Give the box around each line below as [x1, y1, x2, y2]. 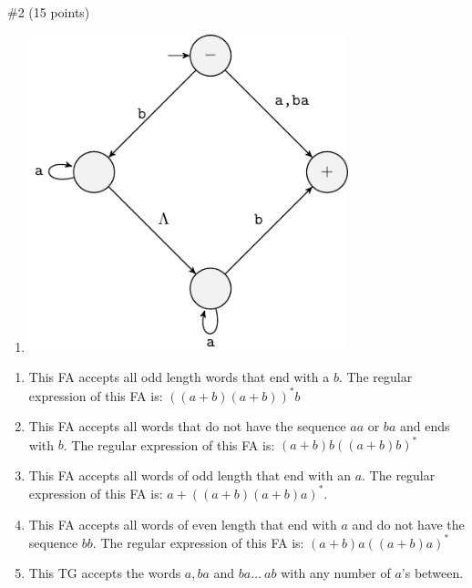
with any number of [281, 563, 391, 583]
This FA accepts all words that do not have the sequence [28, 417, 346, 436]
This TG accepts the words [28, 563, 181, 583]
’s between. [401, 563, 464, 583]
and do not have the [352, 514, 465, 533]
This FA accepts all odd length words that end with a [28, 367, 330, 387]
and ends [399, 417, 450, 436]
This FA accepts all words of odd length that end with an [28, 465, 351, 484]
